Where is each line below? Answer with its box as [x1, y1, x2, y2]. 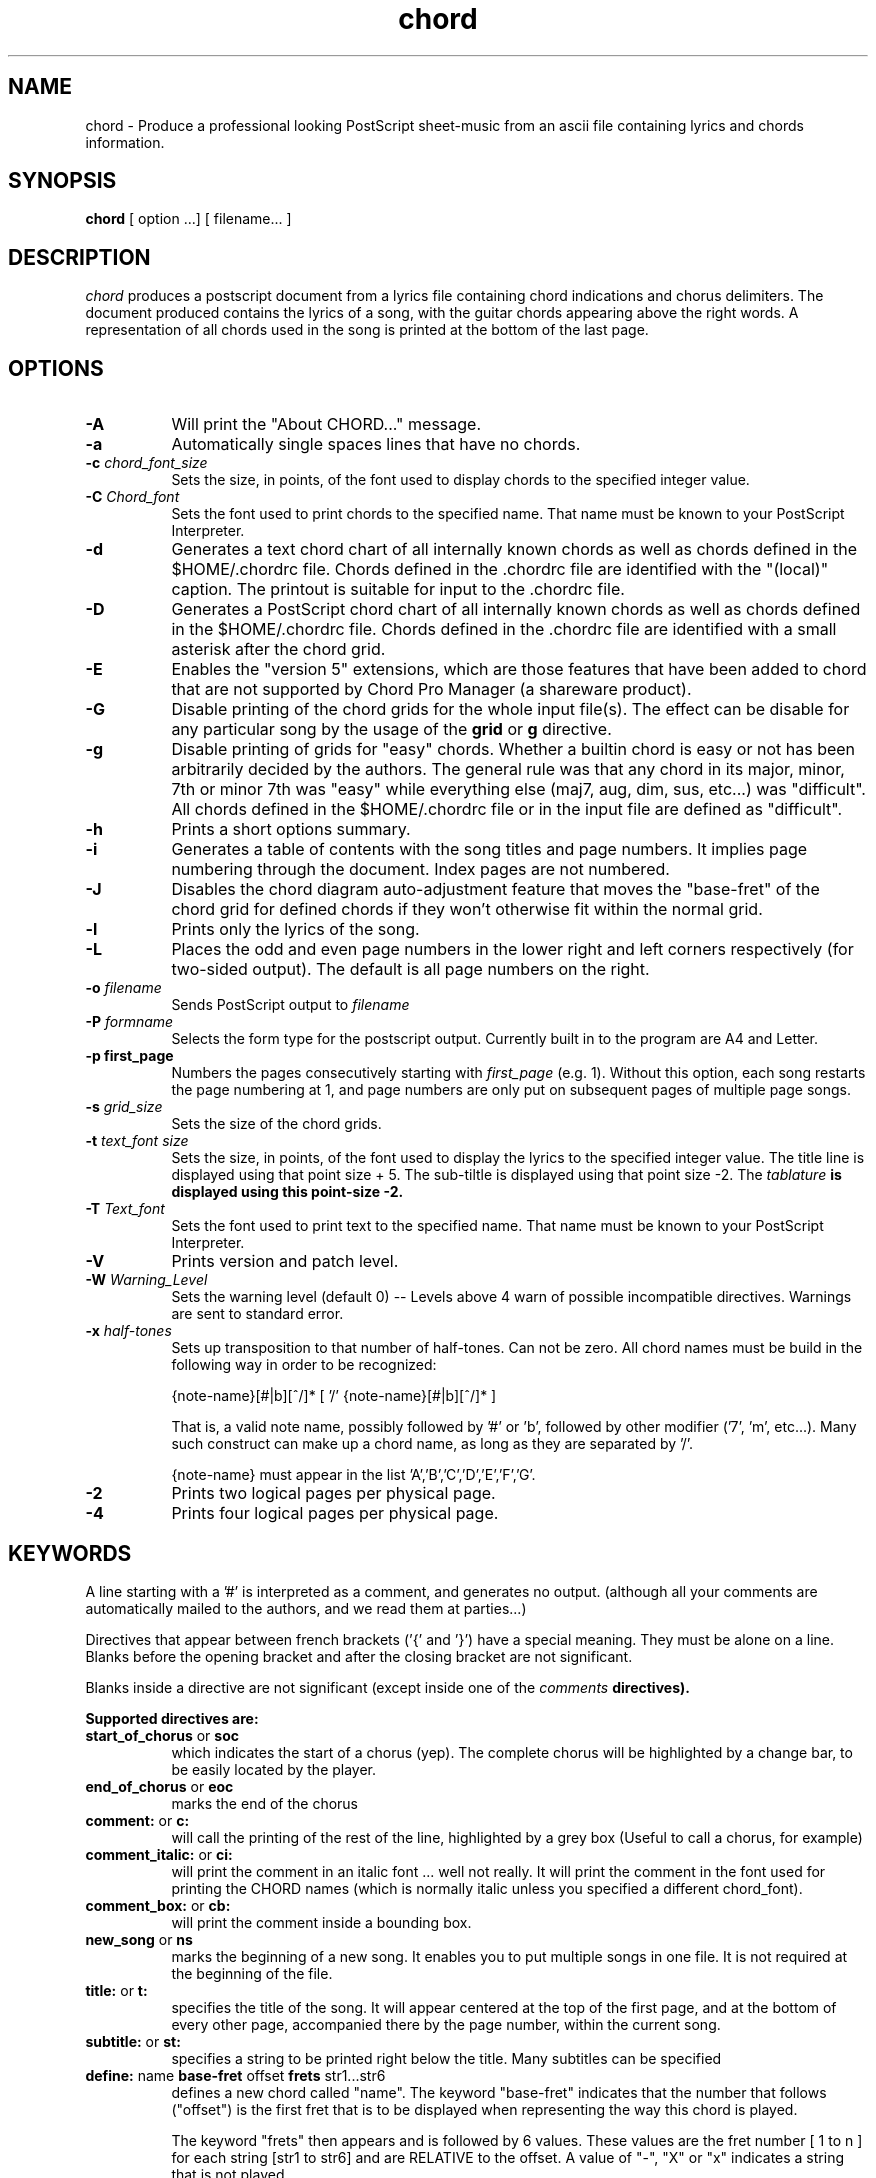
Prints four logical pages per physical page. [171, 1503, 499, 1524]
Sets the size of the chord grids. [171, 1115, 382, 1133]
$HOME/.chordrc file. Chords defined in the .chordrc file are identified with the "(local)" [171, 559, 829, 580]
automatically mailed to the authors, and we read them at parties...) [85, 1599, 527, 1617]
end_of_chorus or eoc [85, 1777, 234, 1795]
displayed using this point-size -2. [171, 1183, 404, 1201]
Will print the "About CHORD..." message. [171, 414, 482, 435]
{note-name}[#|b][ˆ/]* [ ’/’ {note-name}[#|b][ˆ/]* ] [171, 1387, 497, 1405]
